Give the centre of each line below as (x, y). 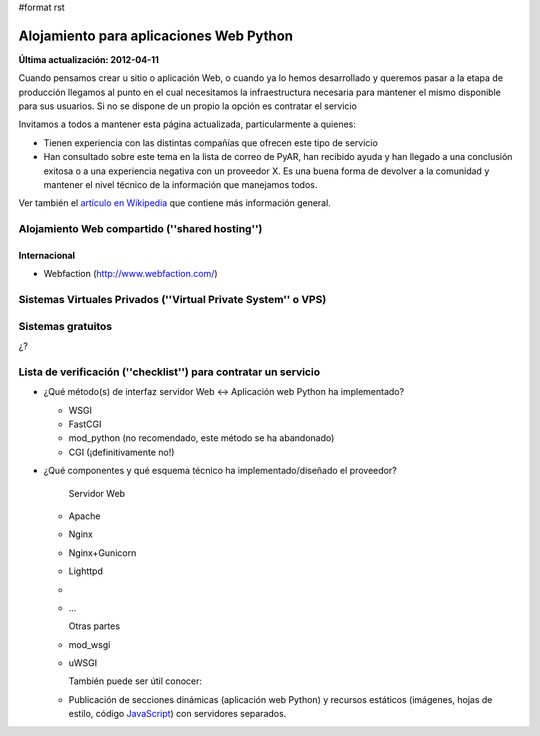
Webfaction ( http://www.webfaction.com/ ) (131, 274)
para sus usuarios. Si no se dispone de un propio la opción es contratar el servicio (187, 106)
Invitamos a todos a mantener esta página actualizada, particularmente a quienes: (187, 124)
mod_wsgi (89, 644)
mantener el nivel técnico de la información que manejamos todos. (180, 185)
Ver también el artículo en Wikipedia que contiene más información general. (175, 203)
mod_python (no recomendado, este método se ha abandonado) (201, 438)
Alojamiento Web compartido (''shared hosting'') (140, 229)
